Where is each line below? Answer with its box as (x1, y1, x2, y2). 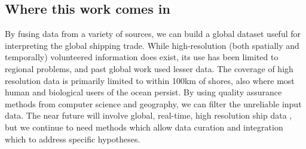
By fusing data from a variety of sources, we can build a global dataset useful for (5, 27, 301, 40)
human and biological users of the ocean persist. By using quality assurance (5, 86, 282, 98)
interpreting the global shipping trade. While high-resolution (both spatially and (5, 39, 299, 51)
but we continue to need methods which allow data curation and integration (5, 120, 283, 133)
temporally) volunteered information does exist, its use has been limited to (5, 51, 279, 63)
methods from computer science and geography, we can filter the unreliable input (5, 97, 302, 110)
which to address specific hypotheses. (5, 132, 140, 145)
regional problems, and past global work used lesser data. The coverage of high (5, 62, 293, 74)
